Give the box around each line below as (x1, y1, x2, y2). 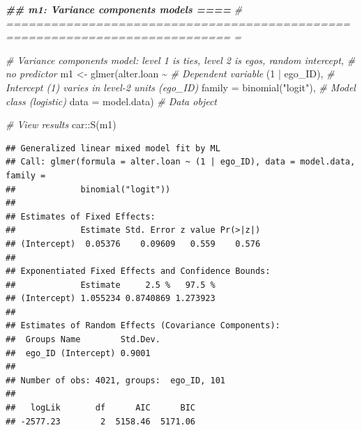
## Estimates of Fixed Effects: (6, 211, 156, 222)
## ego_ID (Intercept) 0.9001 (6, 348, 151, 358)
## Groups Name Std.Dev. (6, 335, 160, 345)
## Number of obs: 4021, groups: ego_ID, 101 (6, 375, 225, 385)
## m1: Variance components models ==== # (6, 2, 243, 16)
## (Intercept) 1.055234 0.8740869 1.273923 (6, 293, 216, 304)
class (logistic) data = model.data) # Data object (6, 93, 217, 108)
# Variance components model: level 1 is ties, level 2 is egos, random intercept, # (6, 52, 356, 67)
